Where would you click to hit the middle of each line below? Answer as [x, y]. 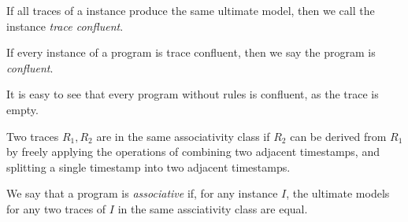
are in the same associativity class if [183, 136]
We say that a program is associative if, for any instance [142, 193]
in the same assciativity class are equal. [213, 208]
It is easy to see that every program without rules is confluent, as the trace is [193, 94]
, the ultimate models [338, 193]
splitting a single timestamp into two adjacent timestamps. [148, 166]
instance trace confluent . [65, 26]
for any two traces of [56, 208]
